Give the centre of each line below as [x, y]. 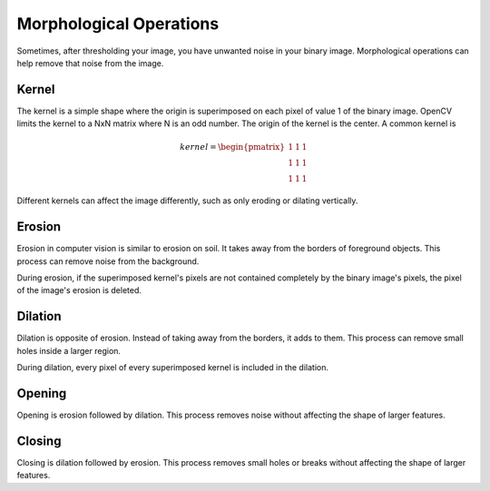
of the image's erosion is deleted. [79, 290]
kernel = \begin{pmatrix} [233, 147]
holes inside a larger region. [69, 350]
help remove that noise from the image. [90, 63]
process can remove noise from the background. [108, 261]
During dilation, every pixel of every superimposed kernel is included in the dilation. [172, 367]
